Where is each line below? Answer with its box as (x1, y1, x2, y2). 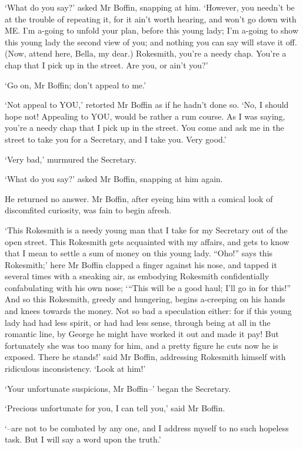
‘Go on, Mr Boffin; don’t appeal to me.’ (5, 78, 146, 91)
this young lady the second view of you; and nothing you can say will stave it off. (5, 35, 297, 48)
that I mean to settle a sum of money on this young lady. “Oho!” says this (5, 247, 273, 259)
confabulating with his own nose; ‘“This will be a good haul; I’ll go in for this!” (5, 281, 291, 293)
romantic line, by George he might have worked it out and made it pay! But (5, 328, 279, 340)
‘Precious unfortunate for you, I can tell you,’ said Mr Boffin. (5, 402, 225, 414)
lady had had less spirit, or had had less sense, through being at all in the (5, 316, 271, 328)
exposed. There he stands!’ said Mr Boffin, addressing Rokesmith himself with (5, 351, 286, 363)
